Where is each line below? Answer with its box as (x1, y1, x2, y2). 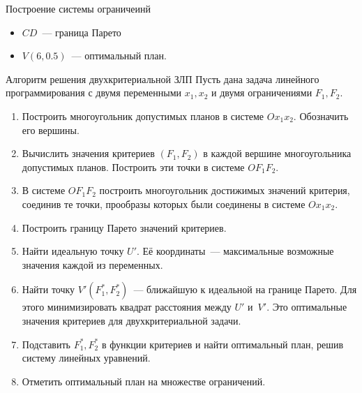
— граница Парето (42, 24, 121, 39)
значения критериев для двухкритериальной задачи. (22, 313, 241, 327)
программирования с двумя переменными (6, 85, 182, 100)
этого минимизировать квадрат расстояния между (22, 299, 232, 314)
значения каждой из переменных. (22, 257, 163, 272)
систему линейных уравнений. (22, 350, 151, 365)
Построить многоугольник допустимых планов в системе (22, 108, 264, 123)
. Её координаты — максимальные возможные (137, 244, 334, 258)
